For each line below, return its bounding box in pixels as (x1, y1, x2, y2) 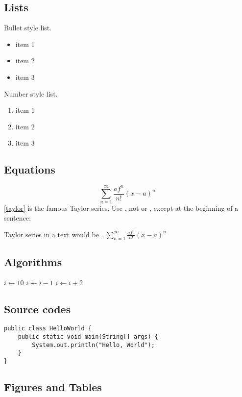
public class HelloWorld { (4, 325, 92, 332)
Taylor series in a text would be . (4, 229, 103, 239)
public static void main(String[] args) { (18, 333, 158, 341)
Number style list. (4, 88, 58, 99)
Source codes (4, 301, 71, 316)
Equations (4, 162, 55, 177)
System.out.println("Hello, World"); (32, 341, 155, 348)
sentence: (4, 213, 31, 223)
